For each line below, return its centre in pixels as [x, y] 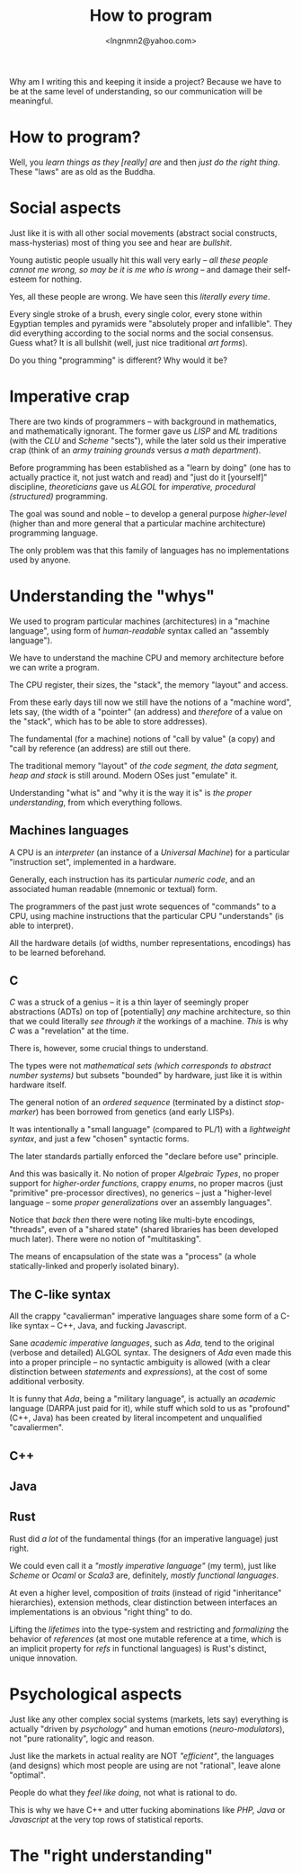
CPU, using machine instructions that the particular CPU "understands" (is [147, 915]
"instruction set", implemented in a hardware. [93, 861]
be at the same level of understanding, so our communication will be [136, 91]
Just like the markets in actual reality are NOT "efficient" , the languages [142, 1755]
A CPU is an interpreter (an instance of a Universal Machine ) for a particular [150, 852]
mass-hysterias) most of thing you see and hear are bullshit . [120, 242]
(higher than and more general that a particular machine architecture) [138, 523]
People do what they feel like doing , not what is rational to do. [124, 1792]
